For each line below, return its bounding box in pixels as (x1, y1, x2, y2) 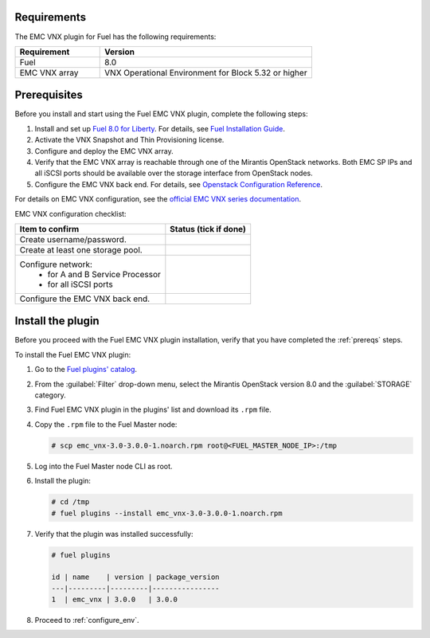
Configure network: (19, 259, 93, 270)
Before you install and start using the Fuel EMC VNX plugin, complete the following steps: (14, 109, 308, 119)
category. (34, 390, 67, 400)
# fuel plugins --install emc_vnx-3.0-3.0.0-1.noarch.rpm (51, 508, 283, 518)
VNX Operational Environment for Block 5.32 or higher (104, 67, 307, 78)
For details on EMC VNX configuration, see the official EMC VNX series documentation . (14, 194, 302, 204)
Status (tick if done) (170, 223, 246, 234)
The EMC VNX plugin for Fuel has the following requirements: (14, 32, 217, 41)
